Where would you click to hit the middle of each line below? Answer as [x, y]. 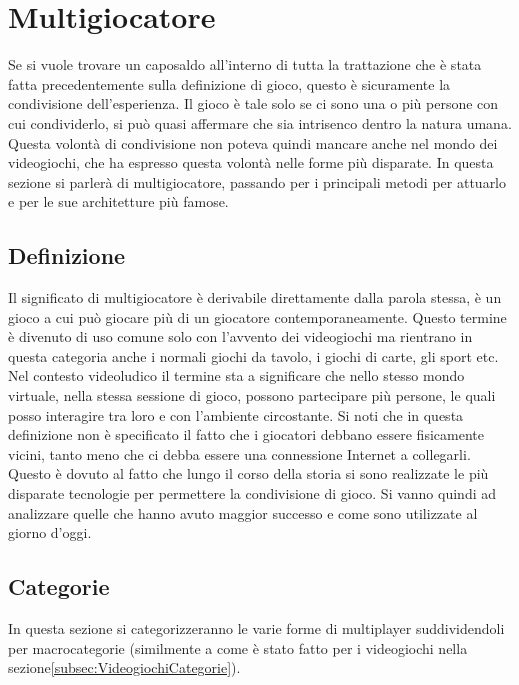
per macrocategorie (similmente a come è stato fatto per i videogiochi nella [238, 647]
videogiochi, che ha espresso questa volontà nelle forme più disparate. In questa [251, 162]
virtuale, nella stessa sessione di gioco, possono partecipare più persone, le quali [252, 395]
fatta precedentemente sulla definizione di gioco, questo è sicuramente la [229, 83]
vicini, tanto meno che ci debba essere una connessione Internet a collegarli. [239, 453]
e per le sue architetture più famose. [118, 201]
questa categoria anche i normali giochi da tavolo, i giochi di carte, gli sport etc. [253, 355]
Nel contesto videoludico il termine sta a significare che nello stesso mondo [236, 375]
